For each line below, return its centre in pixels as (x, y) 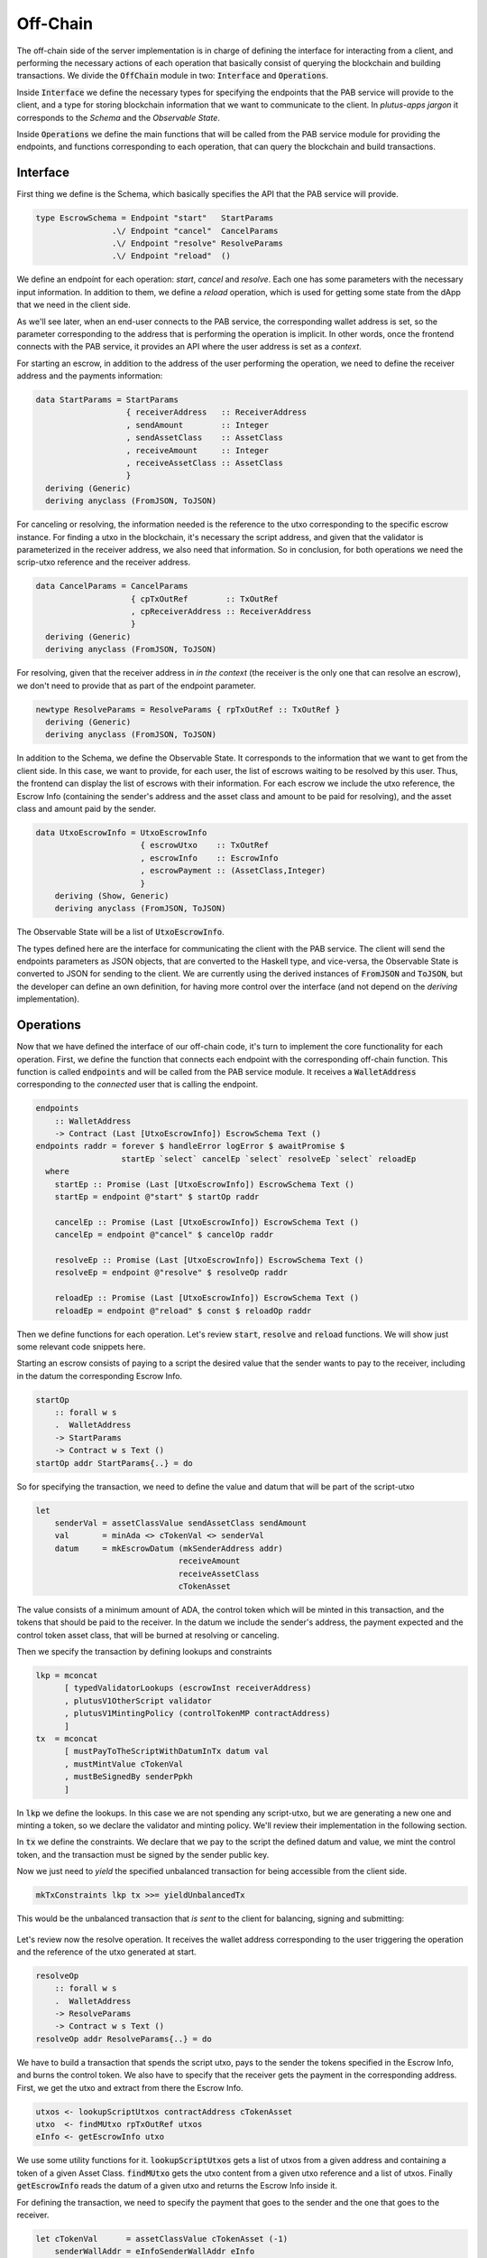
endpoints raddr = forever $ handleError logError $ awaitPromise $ (190, 1146)
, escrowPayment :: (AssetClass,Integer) (233, 871)
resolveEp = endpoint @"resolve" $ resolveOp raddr (171, 1273)
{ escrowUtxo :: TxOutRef (205, 845)
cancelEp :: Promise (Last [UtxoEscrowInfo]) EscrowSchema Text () (207, 1222)
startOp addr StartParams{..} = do (114, 1463)
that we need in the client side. (74, 305)
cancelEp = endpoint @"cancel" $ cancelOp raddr (164, 1235)
